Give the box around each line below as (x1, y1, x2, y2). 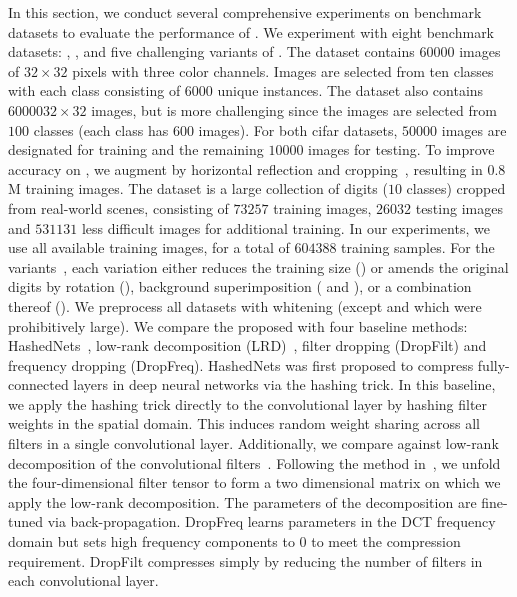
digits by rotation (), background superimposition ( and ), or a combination (8, 276, 472, 297)
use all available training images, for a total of (8, 237, 290, 258)
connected (8, 374, 69, 395)
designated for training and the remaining (8, 139, 264, 160)
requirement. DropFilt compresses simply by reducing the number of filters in (8, 550, 483, 571)
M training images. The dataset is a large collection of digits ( (8, 178, 388, 199)
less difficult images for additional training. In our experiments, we (81, 217, 490, 238)
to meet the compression (311, 531, 461, 552)
